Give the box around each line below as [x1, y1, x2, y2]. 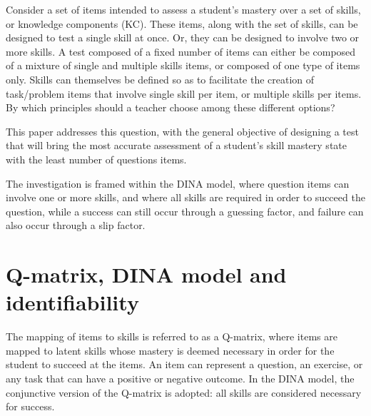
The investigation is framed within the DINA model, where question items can [6, 176, 350, 191]
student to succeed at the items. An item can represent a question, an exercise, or [6, 357, 363, 372]
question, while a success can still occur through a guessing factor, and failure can [6, 203, 364, 218]
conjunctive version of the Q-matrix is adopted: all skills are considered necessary [6, 385, 362, 400]
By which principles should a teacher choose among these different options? [6, 100, 335, 115]
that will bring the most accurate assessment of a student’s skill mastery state [6, 138, 347, 153]
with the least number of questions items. [6, 151, 187, 166]
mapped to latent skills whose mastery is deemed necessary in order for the [6, 343, 335, 357]
